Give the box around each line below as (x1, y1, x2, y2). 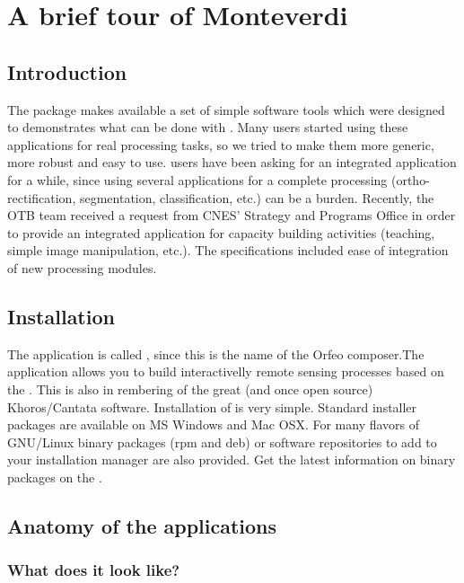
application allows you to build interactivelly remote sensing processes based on (7, 362, 444, 381)
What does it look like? (7, 559, 180, 581)
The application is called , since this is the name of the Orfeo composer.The (7, 344, 425, 363)
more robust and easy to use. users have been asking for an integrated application (7, 153, 457, 172)
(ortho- (390, 170, 430, 189)
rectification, (7, 188, 76, 207)
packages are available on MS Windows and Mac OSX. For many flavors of (7, 415, 420, 434)
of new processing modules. (7, 258, 157, 277)
